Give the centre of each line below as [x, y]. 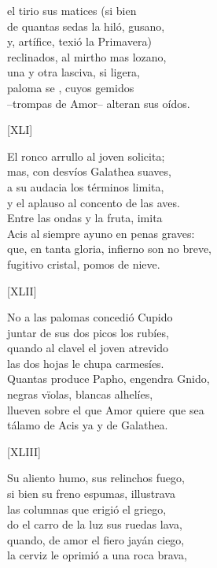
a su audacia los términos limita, [86, 186]
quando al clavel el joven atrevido [88, 348]
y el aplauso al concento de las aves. [94, 202]
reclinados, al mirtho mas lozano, [87, 56]
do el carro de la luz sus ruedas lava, [95, 524]
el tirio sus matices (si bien [72, 10]
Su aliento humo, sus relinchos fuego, [96, 478]
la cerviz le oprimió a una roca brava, [97, 555]
